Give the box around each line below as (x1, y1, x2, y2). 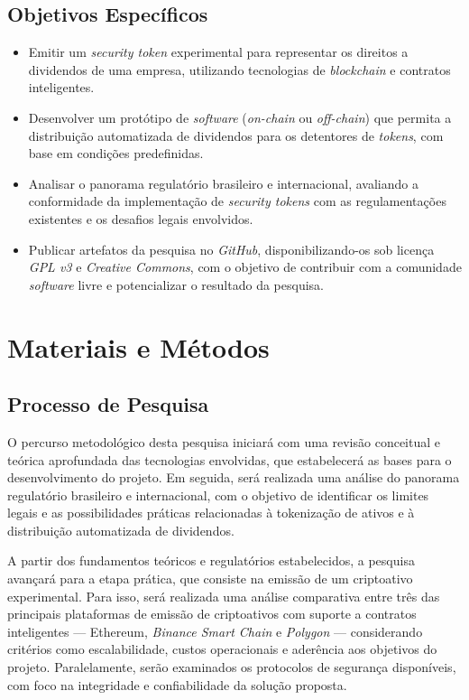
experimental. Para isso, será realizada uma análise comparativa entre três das (7, 586, 440, 605)
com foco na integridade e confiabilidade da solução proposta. (7, 675, 347, 694)
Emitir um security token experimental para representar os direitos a (28, 42, 409, 61)
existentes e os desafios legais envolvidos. (28, 209, 253, 228)
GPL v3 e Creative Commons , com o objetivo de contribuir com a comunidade (28, 257, 462, 276)
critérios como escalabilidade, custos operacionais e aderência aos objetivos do (7, 639, 437, 658)
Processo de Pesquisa (7, 390, 209, 418)
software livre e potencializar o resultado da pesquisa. (28, 275, 324, 294)
